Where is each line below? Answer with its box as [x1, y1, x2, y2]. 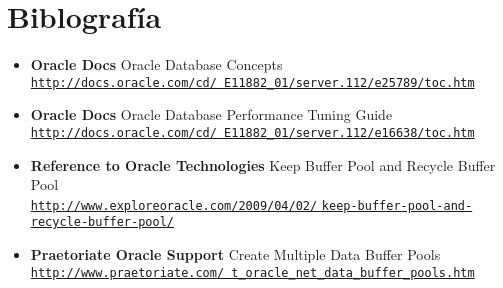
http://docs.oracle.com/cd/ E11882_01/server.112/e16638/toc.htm [30, 125, 475, 140]
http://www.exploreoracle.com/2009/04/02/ [30, 198, 318, 213]
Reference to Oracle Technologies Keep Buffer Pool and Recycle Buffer [30, 154, 496, 175]
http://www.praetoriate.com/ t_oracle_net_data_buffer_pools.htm [30, 265, 475, 280]
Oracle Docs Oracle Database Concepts [30, 54, 283, 75]
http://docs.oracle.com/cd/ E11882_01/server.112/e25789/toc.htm [30, 75, 475, 90]
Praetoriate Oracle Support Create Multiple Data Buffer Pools [30, 244, 441, 265]
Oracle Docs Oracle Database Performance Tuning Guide [30, 104, 393, 125]
